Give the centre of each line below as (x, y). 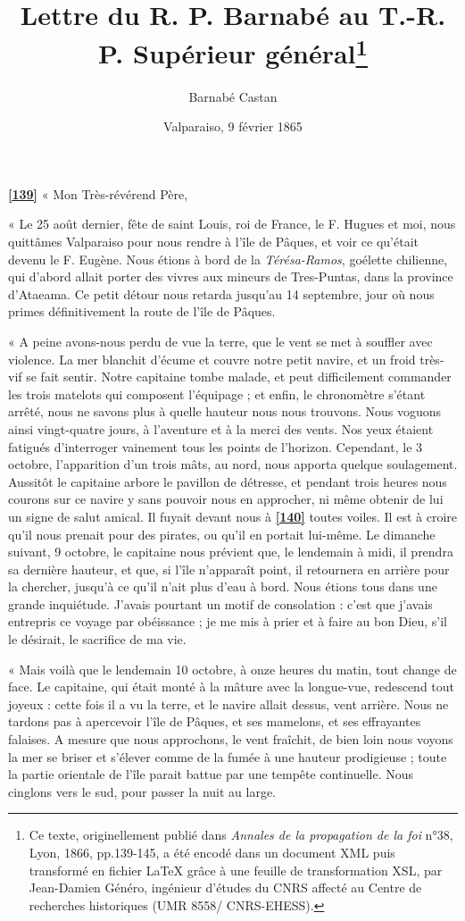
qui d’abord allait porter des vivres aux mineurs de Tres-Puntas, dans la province (231, 276)
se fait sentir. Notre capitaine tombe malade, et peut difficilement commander (239, 377)
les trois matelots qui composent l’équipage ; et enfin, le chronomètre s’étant (217, 394)
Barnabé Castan (233, 96)
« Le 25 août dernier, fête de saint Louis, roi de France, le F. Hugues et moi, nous (232, 224)
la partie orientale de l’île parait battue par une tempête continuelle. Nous (211, 774)
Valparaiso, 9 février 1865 (233, 126)
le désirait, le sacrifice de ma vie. (97, 639)
